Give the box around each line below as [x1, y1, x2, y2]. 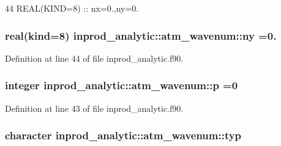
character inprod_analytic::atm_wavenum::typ [5, 128, 242, 143]
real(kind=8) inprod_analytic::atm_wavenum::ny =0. [5, 27, 277, 43]
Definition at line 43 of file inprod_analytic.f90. [5, 101, 184, 114]
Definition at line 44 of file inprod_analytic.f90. [5, 51, 184, 64]
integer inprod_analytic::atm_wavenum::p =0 [5, 78, 238, 93]
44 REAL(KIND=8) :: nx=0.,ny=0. [5, 2, 139, 14]
